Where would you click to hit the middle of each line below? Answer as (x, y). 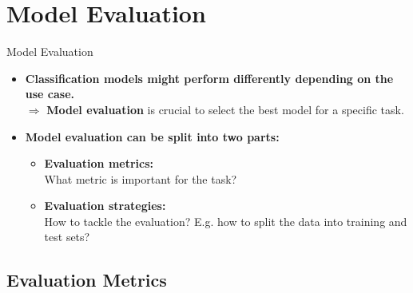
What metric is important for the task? (141, 178)
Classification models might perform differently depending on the (209, 78)
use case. (50, 94)
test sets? (67, 237)
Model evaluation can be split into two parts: (152, 136)
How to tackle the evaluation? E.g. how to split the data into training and (226, 221)
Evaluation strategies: (105, 206)
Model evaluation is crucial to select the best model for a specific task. (225, 109)
